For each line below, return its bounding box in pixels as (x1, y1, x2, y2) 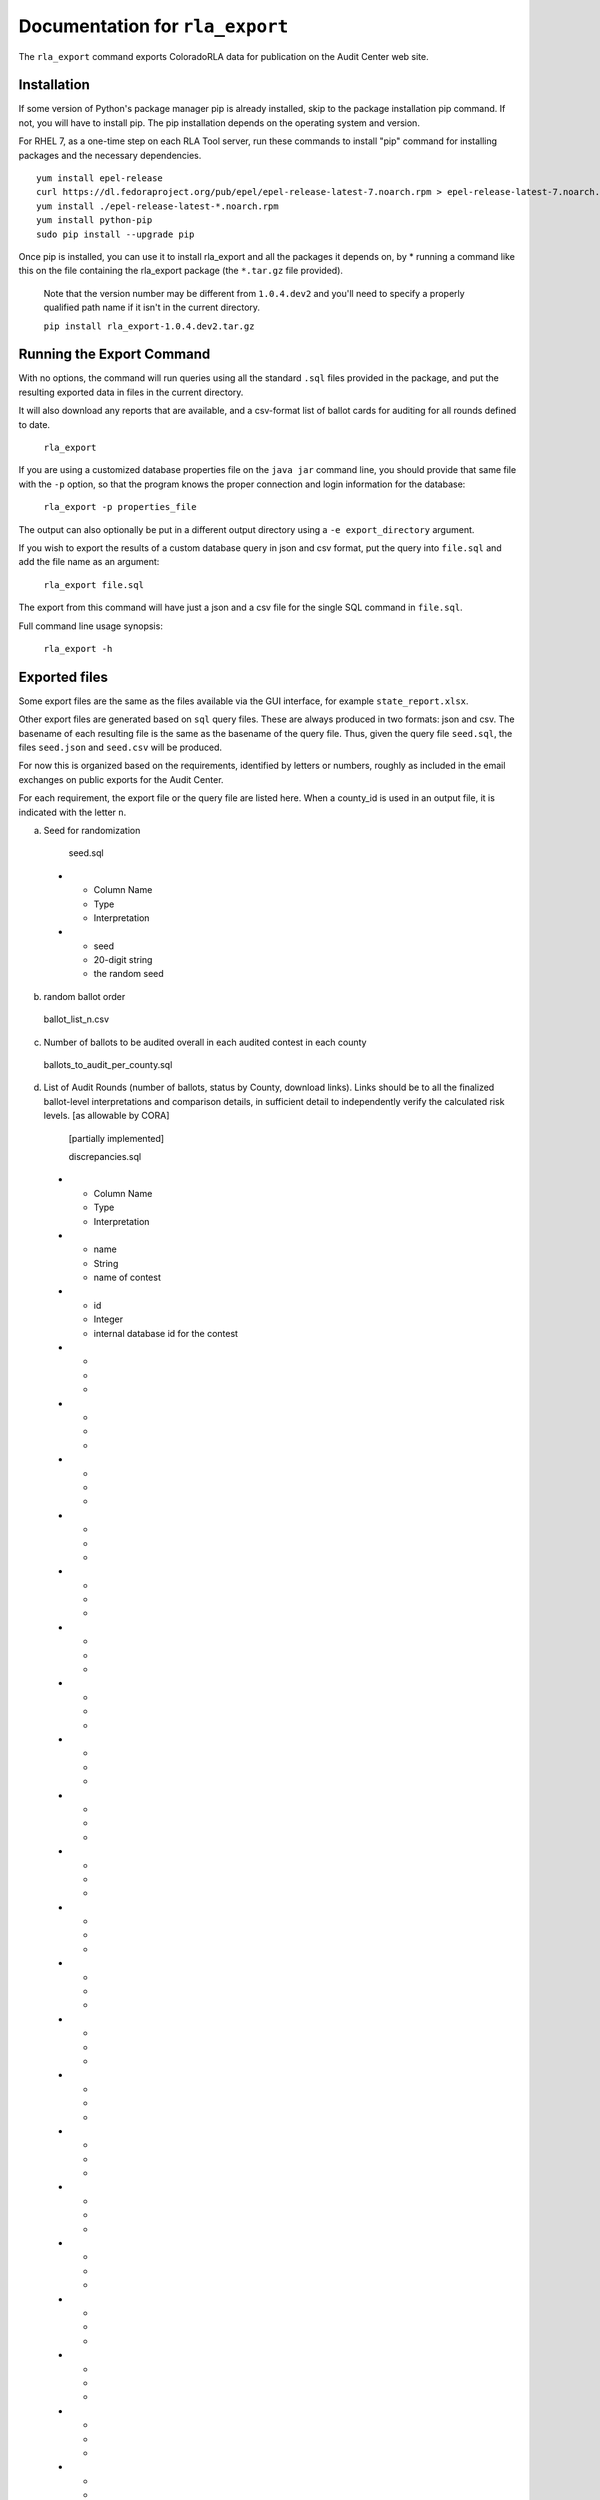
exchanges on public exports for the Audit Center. (18, 773, 224, 785)
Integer (93, 1313, 124, 1325)
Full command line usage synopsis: (18, 620, 164, 632)
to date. (18, 418, 50, 430)
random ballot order (43, 990, 126, 1002)
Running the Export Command (18, 346, 211, 363)
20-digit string (93, 954, 153, 966)
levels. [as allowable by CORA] (43, 1110, 170, 1122)
